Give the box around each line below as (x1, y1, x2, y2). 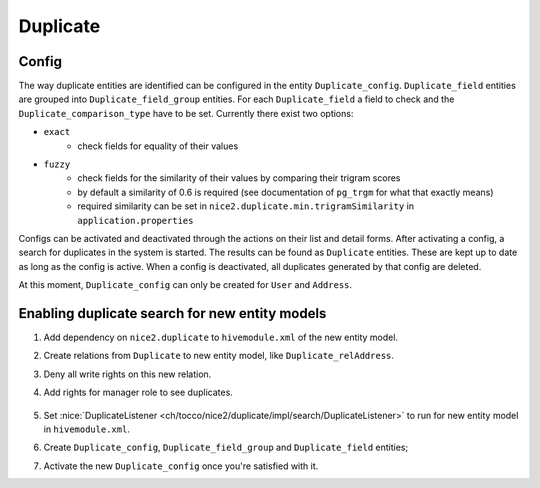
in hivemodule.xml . (43, 423, 130, 435)
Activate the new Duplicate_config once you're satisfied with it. (43, 460, 319, 472)
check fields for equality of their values (77, 140, 239, 152)
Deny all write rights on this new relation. (43, 368, 212, 380)
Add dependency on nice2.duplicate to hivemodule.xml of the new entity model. (43, 331, 399, 344)
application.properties (77, 215, 194, 226)
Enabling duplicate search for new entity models (18, 305, 327, 322)
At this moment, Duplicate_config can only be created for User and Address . (18, 279, 353, 291)
